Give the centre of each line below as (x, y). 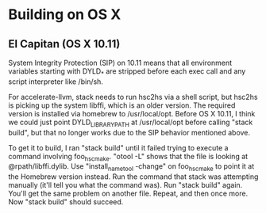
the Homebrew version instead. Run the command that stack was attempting (133, 177)
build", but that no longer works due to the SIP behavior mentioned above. (129, 132)
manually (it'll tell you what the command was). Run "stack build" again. (125, 185)
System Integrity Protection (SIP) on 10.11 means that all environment (120, 63)
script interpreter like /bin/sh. (56, 82)
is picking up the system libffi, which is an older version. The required (122, 105)
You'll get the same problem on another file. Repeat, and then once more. (128, 194)
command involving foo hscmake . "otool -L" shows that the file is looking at (128, 157)
